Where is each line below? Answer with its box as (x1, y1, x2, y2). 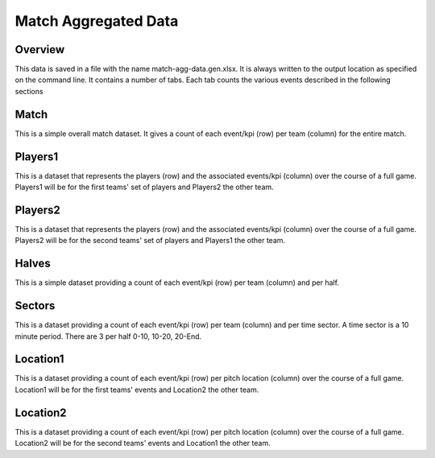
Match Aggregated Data (14, 12, 179, 30)
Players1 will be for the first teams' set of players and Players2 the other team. (14, 182, 274, 192)
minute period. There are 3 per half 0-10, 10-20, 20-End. (14, 331, 202, 341)
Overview (14, 43, 65, 56)
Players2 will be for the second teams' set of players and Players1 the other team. (14, 236, 286, 246)
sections (14, 86, 43, 96)
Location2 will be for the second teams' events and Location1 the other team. (14, 439, 271, 448)
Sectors (14, 299, 56, 313)
